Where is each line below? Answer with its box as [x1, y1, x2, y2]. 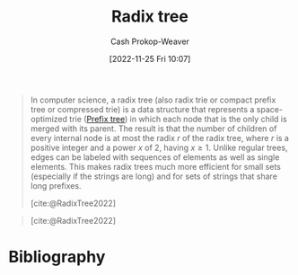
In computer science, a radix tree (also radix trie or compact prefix [30, 94, 276, 105]
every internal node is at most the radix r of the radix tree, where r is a [30, 132, 289, 143]
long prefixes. [30, 180, 82, 191]
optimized [30, 113, 68, 124]
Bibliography [8, 247, 106, 267]
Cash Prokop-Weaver [110, 36, 190, 47]
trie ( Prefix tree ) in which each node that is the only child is [69, 113, 288, 124]
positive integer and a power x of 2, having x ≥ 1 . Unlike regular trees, [30, 142, 288, 153]
